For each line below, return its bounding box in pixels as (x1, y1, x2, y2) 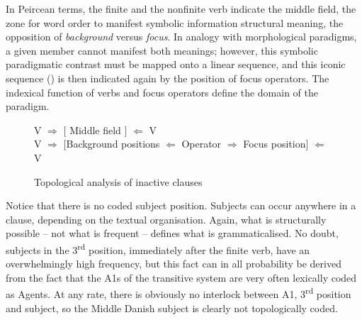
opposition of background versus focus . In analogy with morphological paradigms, (6, 29, 357, 44)
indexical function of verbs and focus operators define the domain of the (6, 84, 318, 99)
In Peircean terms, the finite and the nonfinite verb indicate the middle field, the (6, 1, 356, 16)
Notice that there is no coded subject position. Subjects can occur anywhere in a (6, 198, 356, 213)
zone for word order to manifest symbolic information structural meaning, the (6, 15, 344, 30)
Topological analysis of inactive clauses (34, 174, 203, 189)
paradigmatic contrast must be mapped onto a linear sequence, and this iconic (6, 57, 346, 72)
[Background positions (63, 136, 160, 151)
